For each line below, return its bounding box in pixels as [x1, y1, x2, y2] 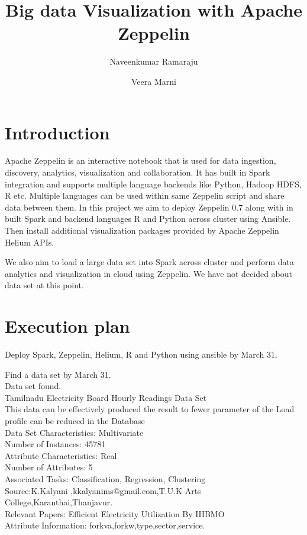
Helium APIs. [5, 235, 54, 248]
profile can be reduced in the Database [5, 415, 145, 427]
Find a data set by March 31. [5, 368, 111, 380]
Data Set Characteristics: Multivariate [5, 426, 144, 438]
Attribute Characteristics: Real [5, 449, 117, 461]
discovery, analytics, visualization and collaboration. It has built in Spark [5, 166, 270, 179]
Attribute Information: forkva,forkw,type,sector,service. [5, 519, 205, 531]
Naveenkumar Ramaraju [109, 55, 198, 68]
